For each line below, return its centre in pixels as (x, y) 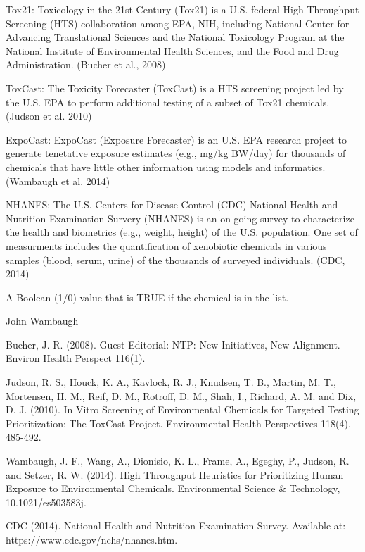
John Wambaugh (42, 321)
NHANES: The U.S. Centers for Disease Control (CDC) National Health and (172, 205)
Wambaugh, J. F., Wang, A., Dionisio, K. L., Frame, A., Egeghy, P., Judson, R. (178, 461)
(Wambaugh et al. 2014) (58, 181)
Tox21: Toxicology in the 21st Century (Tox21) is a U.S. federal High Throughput (182, 9)
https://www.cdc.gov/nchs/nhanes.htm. (92, 539)
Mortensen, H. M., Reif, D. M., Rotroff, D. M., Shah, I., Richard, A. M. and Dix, (181, 395)
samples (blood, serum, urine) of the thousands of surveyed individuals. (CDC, (175, 259)
